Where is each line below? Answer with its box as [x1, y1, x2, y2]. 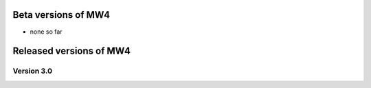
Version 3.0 [12, 66, 53, 76]
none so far [30, 27, 63, 36]
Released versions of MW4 [12, 45, 131, 57]
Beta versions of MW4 [12, 9, 110, 21]
